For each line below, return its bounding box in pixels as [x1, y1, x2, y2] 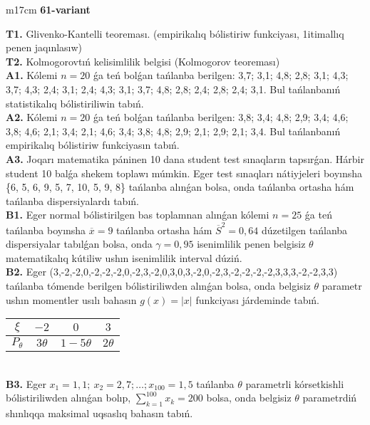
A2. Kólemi [6, 110, 58, 125]
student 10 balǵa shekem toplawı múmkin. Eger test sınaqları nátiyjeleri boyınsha [6, 165, 363, 180]
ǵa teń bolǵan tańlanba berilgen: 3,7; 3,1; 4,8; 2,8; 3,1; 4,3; [93, 68, 349, 83]
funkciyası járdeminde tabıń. [195, 292, 320, 307]
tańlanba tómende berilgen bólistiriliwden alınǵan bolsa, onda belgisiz [6, 278, 311, 293]
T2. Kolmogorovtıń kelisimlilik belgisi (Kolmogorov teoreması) [6, 53, 280, 68]
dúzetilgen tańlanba [261, 222, 348, 237]
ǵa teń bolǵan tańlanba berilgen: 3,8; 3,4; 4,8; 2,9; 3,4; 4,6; [93, 110, 349, 125]
